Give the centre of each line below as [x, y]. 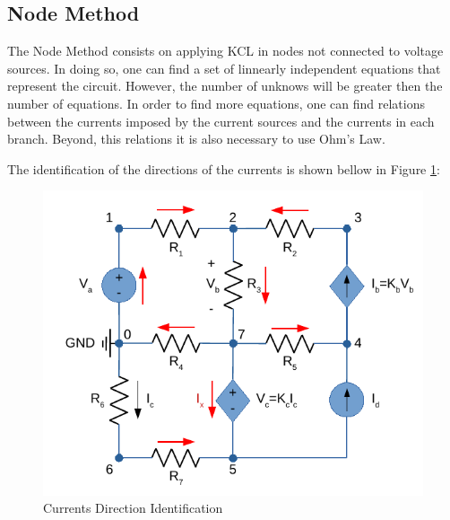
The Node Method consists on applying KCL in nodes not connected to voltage [225, 51]
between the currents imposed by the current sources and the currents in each [221, 121]
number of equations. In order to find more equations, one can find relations [216, 103]
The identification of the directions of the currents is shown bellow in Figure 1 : [224, 168]
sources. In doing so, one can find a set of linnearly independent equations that [224, 68]
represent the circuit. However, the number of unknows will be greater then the [225, 86]
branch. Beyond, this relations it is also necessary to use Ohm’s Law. [196, 139]
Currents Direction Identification [133, 508]
